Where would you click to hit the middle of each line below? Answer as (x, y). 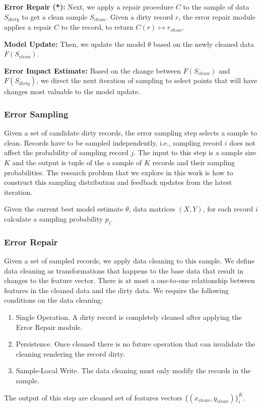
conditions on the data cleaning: (54, 300)
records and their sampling (194, 162)
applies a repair (28, 27)
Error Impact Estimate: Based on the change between (92, 70)
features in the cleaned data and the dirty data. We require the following (116, 290)
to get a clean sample (55, 16)
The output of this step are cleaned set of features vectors (93, 397)
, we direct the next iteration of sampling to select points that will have (147, 80)
